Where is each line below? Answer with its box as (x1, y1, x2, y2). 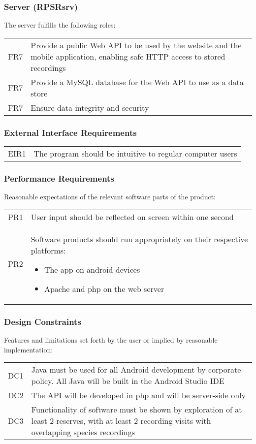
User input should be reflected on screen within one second (31, 211, 234, 222)
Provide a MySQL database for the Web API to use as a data (31, 76, 244, 88)
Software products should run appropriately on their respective (31, 233, 248, 245)
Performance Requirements (4, 172, 114, 184)
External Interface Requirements (4, 126, 137, 138)
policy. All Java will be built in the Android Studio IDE (31, 375, 224, 387)
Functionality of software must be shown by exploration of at (31, 404, 242, 415)
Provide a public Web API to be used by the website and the (31, 39, 242, 51)
